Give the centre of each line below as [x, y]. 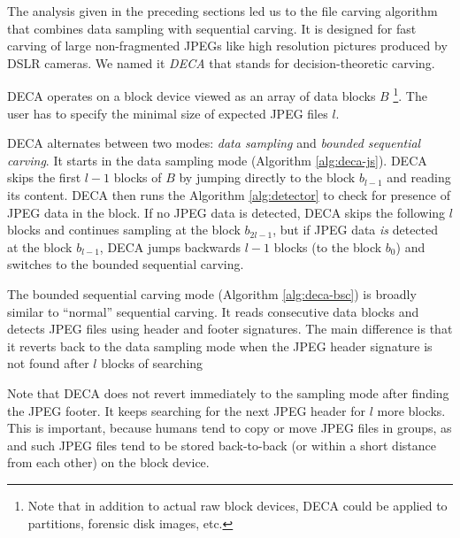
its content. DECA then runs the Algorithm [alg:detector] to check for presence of [229, 195]
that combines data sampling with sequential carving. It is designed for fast [212, 28]
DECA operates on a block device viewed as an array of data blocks [192, 96]
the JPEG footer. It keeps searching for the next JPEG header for [187, 410]
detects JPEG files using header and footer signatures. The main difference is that [230, 329]
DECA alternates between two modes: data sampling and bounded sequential [214, 143]
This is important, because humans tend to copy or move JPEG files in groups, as [230, 428]
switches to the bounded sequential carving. [126, 264]
